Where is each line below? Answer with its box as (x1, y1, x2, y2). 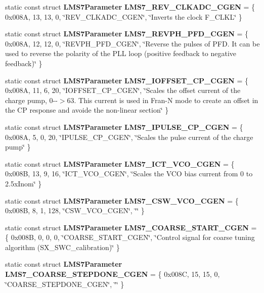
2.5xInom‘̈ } (5, 178, 42, 188)
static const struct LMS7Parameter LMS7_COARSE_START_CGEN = (5, 222, 257, 232)
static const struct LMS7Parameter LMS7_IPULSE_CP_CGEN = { (5, 121, 243, 132)
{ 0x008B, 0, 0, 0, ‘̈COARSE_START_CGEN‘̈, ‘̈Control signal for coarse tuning (5, 232, 255, 242)
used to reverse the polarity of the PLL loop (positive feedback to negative (5, 48, 237, 59)
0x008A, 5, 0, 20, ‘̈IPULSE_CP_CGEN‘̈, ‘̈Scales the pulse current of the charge (5, 131, 253, 142)
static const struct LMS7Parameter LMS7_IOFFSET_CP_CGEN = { (5, 75, 248, 85)
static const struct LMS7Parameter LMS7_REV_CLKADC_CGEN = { (5, 2, 255, 12)
